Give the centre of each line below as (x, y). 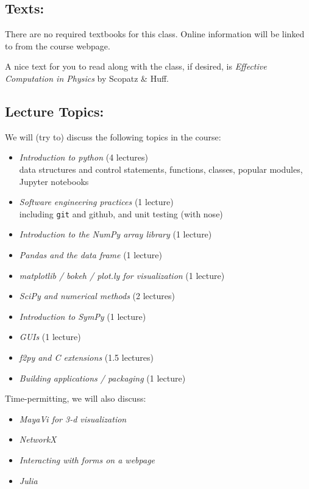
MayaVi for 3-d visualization (73, 418)
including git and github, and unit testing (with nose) (121, 213)
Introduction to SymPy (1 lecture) (83, 316)
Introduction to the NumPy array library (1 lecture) (115, 234)
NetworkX (38, 439)
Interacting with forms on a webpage (87, 459)
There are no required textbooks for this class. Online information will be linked (155, 34)
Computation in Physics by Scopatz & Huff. (87, 78)
